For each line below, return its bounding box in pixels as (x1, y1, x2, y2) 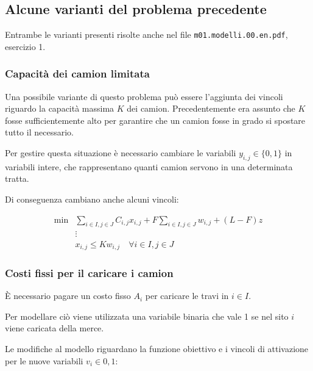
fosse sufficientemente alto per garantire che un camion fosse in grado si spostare (5, 113, 306, 126)
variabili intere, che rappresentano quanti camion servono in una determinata (5, 160, 293, 173)
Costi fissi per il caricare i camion (5, 265, 174, 280)
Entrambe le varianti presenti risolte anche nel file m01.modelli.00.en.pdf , (5, 28, 288, 41)
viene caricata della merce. (5, 322, 104, 334)
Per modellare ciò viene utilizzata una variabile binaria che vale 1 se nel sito (5, 309, 289, 322)
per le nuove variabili (5, 354, 83, 367)
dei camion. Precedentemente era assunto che (127, 102, 295, 115)
